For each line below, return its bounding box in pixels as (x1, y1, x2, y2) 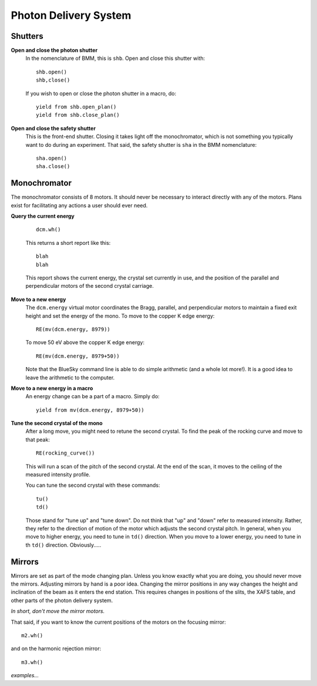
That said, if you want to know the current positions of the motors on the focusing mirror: (11, 618, 226, 626)
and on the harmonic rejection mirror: (11, 645, 102, 652)
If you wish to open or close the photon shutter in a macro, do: (25, 90, 177, 97)
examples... (11, 672, 39, 679)
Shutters (11, 31, 43, 41)
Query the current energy (11, 213, 75, 220)
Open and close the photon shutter (11, 47, 98, 54)
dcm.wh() (36, 226, 61, 233)
